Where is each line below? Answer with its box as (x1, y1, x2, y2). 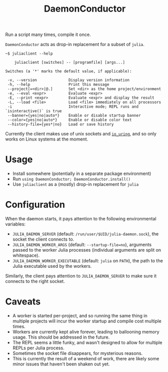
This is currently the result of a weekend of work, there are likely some (12, 356, 159, 361)
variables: (5, 221, 26, 227)
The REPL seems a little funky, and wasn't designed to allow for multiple (12, 340, 162, 345)
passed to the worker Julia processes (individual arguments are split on (12, 247, 161, 253)
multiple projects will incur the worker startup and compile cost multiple (12, 318, 161, 324)
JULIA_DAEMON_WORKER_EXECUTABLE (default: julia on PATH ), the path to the (12, 258, 163, 264)
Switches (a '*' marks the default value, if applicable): (5, 69, 132, 74)
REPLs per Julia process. (12, 345, 65, 351)
